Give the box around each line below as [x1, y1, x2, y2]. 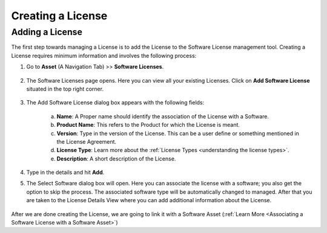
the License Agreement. [56, 138, 117, 145]
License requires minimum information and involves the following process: [11, 52, 197, 59]
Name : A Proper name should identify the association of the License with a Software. [56, 112, 269, 120]
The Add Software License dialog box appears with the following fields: [26, 99, 205, 106]
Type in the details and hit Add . [26, 169, 105, 176]
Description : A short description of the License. [56, 155, 176, 162]
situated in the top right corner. [26, 85, 104, 92]
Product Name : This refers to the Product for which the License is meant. [56, 121, 240, 129]
